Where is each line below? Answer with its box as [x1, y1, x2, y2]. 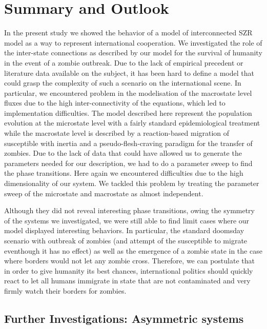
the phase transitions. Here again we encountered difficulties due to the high [4, 168, 243, 178]
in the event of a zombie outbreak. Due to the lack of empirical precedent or [4, 57, 243, 68]
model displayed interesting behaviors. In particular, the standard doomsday [4, 225, 244, 236]
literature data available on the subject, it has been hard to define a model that [4, 67, 254, 78]
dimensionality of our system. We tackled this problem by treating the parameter [4, 178, 259, 189]
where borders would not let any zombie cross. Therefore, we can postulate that [4, 255, 255, 266]
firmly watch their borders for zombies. [4, 285, 127, 296]
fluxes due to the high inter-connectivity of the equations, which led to [4, 97, 225, 108]
